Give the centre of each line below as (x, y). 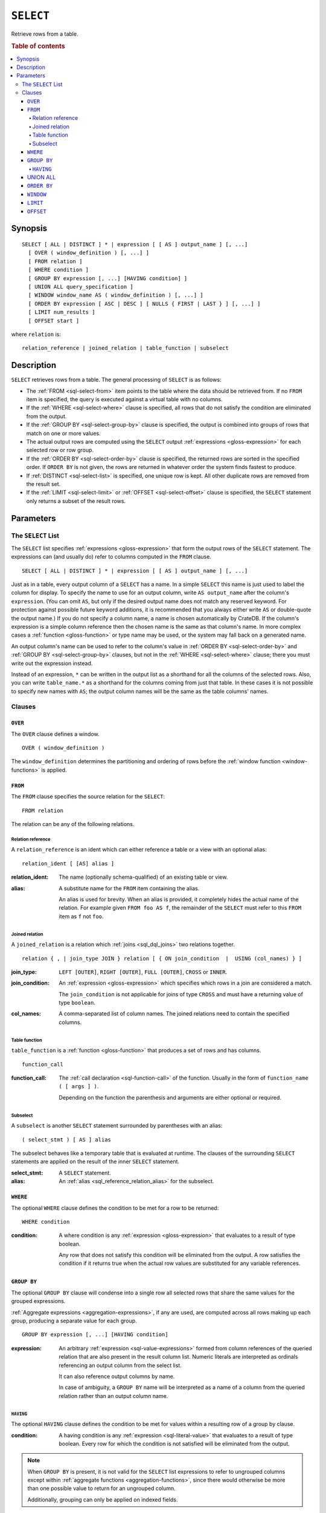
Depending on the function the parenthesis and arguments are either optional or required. (170, 1097)
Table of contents (38, 47)
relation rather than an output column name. (113, 1396)
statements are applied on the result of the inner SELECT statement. (95, 1161)
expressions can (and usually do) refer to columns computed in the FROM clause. (111, 557)
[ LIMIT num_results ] (62, 312)
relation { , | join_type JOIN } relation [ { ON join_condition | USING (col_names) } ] (162, 958)
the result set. (43, 484)
